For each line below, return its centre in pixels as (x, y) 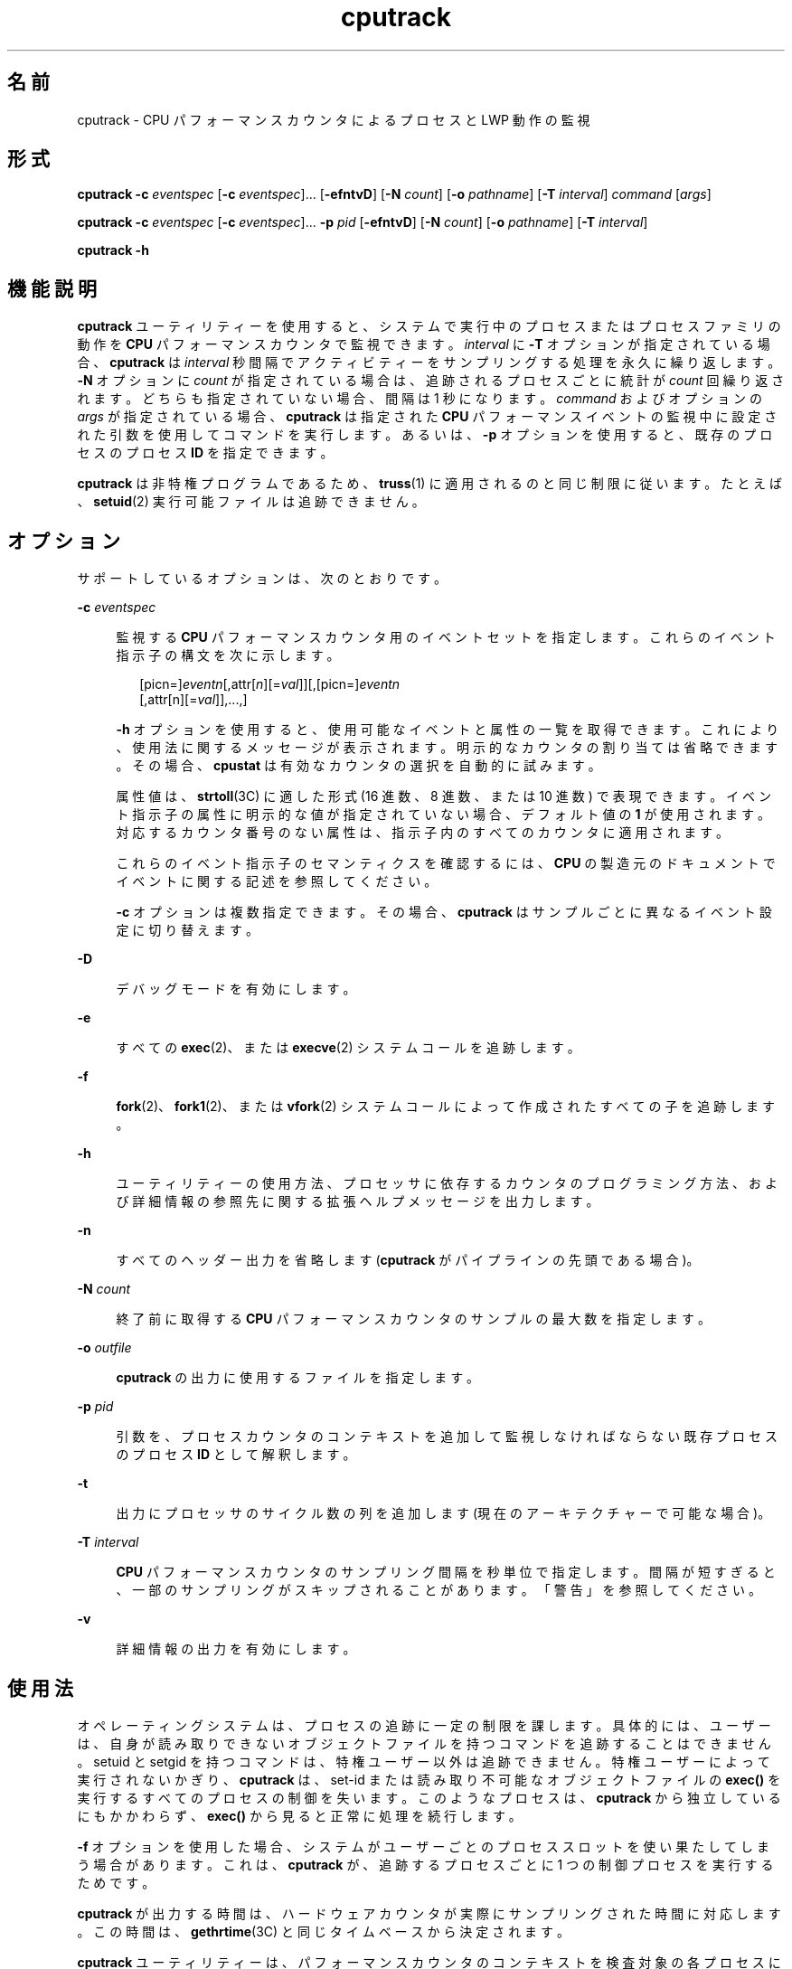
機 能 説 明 (52, 288)
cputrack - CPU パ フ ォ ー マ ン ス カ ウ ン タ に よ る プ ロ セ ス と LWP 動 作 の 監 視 (334, 119)
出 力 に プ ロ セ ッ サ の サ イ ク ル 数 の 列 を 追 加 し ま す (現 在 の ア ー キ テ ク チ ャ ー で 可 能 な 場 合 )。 (443, 1513)
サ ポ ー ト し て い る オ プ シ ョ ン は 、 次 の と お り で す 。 (262, 579)
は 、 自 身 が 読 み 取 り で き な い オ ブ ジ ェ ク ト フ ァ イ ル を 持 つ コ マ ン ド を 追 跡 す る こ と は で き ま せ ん (424, 1743)
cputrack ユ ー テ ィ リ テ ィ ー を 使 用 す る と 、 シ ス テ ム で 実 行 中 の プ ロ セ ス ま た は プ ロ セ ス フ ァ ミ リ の (429, 326)
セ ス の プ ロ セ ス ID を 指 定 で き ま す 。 (205, 453)
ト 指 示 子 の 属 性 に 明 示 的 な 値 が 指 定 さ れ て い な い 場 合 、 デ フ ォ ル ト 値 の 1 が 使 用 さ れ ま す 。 (443, 815)
